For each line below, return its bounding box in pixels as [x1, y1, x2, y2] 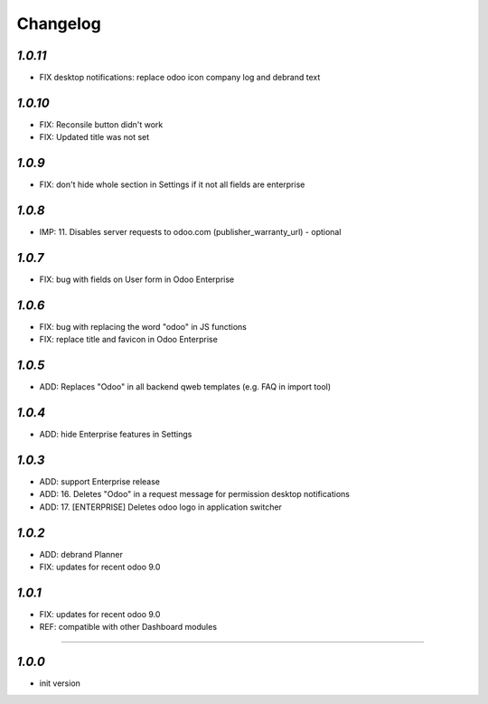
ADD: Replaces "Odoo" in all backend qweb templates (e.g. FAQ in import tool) [39, 381, 332, 392]
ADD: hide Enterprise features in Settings [39, 429, 192, 440]
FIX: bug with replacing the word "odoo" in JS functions [39, 321, 248, 332]
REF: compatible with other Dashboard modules [39, 622, 217, 633]
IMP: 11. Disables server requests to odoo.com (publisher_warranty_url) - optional [39, 227, 342, 238]
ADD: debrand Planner [39, 549, 124, 559]
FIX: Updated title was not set [39, 132, 150, 143]
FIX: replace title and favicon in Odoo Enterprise [39, 334, 219, 345]
